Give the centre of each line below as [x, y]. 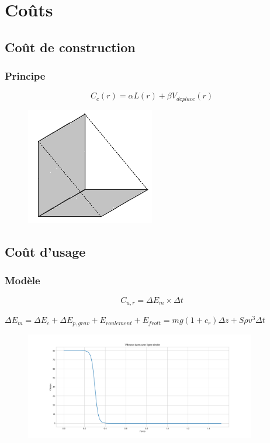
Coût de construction [70, 47]
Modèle [22, 280]
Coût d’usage [45, 252]
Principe [25, 76]
